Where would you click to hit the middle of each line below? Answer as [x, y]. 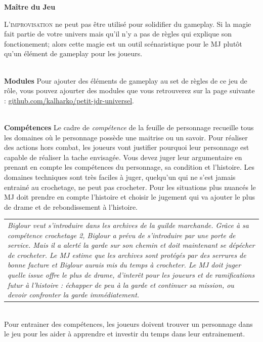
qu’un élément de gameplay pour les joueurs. [73, 53]
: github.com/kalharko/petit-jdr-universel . [69, 100]
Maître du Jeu [30, 7]
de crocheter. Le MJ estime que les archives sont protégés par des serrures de [127, 255]
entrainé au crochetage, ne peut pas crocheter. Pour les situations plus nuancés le [130, 187]
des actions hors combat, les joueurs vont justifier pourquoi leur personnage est [127, 147]
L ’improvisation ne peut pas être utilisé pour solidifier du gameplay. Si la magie [128, 24]
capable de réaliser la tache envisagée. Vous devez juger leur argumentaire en [123, 157]
